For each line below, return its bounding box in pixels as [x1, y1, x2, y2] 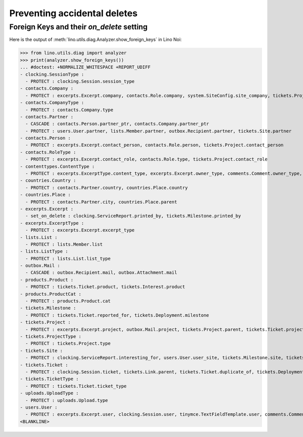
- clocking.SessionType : [20, 71, 84, 77]
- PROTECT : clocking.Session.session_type [25, 78, 135, 84]
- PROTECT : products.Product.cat [25, 298, 111, 304]
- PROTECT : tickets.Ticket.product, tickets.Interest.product [25, 284, 185, 290]
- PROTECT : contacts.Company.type [25, 107, 114, 112]
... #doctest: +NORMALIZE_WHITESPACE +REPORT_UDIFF [20, 64, 151, 70]
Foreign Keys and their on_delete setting [9, 22, 148, 31]
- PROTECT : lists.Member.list [25, 241, 103, 247]
